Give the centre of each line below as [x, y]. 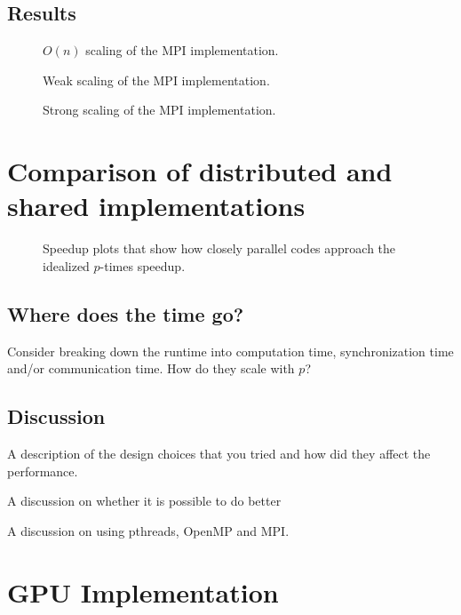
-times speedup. [143, 265]
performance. [43, 471]
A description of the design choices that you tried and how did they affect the [219, 454]
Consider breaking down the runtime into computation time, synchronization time [230, 351]
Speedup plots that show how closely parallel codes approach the [219, 248]
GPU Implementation [143, 591]
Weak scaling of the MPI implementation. [156, 80]
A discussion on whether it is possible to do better [144, 501]
